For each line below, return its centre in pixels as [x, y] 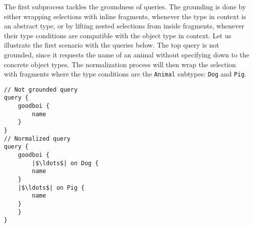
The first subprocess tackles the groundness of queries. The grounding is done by [125, 6]
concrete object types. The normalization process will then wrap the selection [120, 64]
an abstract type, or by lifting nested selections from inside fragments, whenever [124, 26]
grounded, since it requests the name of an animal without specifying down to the [127, 54]
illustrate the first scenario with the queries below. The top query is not [112, 45]
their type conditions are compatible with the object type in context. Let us [118, 35]
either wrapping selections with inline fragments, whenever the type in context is [125, 16]
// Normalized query [37, 139]
